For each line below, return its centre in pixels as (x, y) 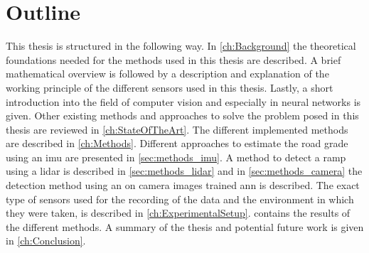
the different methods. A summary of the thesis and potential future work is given (185, 226)
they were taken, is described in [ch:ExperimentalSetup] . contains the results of (178, 213)
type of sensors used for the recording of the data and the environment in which (180, 199)
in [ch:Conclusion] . (46, 241)
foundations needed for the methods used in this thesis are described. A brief (173, 59)
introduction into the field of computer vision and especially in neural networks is (183, 101)
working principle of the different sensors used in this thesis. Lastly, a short (170, 87)
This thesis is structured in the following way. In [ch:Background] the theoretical (181, 46)
